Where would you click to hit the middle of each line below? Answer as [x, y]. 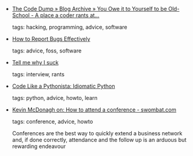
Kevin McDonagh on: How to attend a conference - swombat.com [94, 110]
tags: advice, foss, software [47, 51]
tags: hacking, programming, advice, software [69, 27]
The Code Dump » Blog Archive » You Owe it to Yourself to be [90, 9]
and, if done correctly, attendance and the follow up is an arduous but [99, 140]
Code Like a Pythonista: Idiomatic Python [63, 86]
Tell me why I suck [35, 62]
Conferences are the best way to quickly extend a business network [97, 133]
